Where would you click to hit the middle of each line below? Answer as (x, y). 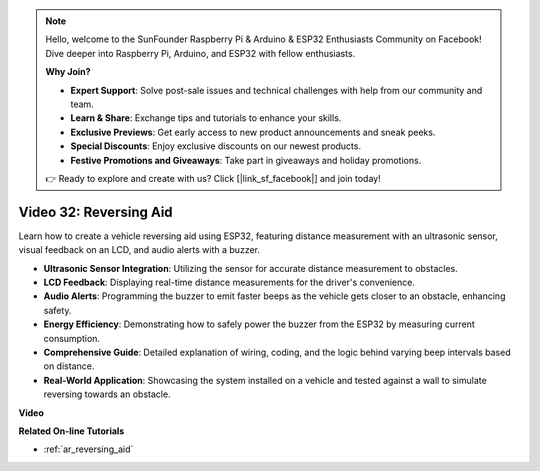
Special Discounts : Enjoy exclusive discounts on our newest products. (216, 146)
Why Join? (68, 72)
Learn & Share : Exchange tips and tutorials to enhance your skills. (206, 118)
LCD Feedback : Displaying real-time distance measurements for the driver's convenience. (229, 282)
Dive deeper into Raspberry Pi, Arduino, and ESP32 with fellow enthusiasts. (200, 53)
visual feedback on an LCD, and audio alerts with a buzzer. (139, 250)
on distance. (69, 366)
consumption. (71, 338)
